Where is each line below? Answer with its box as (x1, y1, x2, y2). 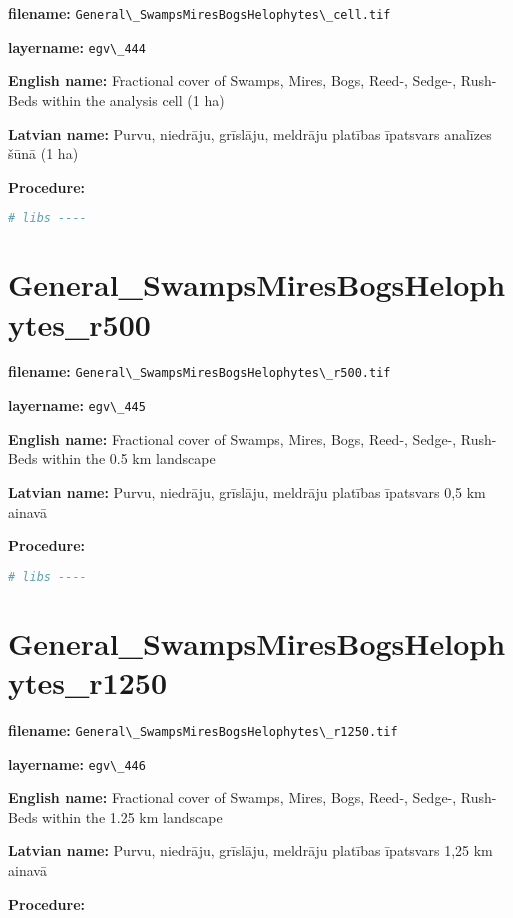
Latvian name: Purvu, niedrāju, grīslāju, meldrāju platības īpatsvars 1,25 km (8, 840, 493, 861)
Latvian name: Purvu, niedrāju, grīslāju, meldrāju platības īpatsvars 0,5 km (8, 481, 486, 502)
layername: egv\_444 (8, 36, 146, 57)
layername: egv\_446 (8, 753, 146, 774)
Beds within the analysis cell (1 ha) (8, 89, 225, 110)
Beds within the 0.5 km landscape (8, 448, 216, 469)
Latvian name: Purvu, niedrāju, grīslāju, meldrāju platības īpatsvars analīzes (8, 123, 492, 144)
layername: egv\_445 (8, 395, 146, 416)
